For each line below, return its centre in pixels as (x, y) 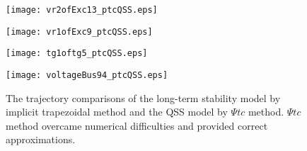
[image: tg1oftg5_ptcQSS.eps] (77, 54)
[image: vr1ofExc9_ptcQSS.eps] (79, 32)
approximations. (41, 139)
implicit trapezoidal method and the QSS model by (117, 112)
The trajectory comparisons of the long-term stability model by (143, 97)
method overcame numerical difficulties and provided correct (137, 125)
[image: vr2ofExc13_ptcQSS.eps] (82, 10)
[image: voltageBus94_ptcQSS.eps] (87, 75)
